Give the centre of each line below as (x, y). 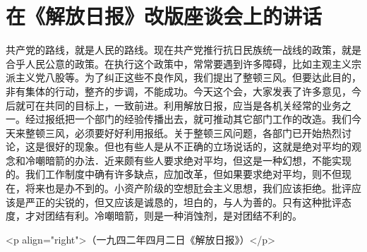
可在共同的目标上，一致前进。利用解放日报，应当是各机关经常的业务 (183, 105)
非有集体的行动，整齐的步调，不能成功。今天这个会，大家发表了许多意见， (179, 91)
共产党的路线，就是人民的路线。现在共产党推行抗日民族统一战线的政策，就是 (183, 50)
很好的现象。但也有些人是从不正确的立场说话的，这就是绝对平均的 (198, 146)
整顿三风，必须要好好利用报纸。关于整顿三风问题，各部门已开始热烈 (183, 132)
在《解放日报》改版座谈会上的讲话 (164, 16)
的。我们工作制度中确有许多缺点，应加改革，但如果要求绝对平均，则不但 (174, 174)
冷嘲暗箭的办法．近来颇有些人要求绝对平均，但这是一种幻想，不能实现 (188, 160)
